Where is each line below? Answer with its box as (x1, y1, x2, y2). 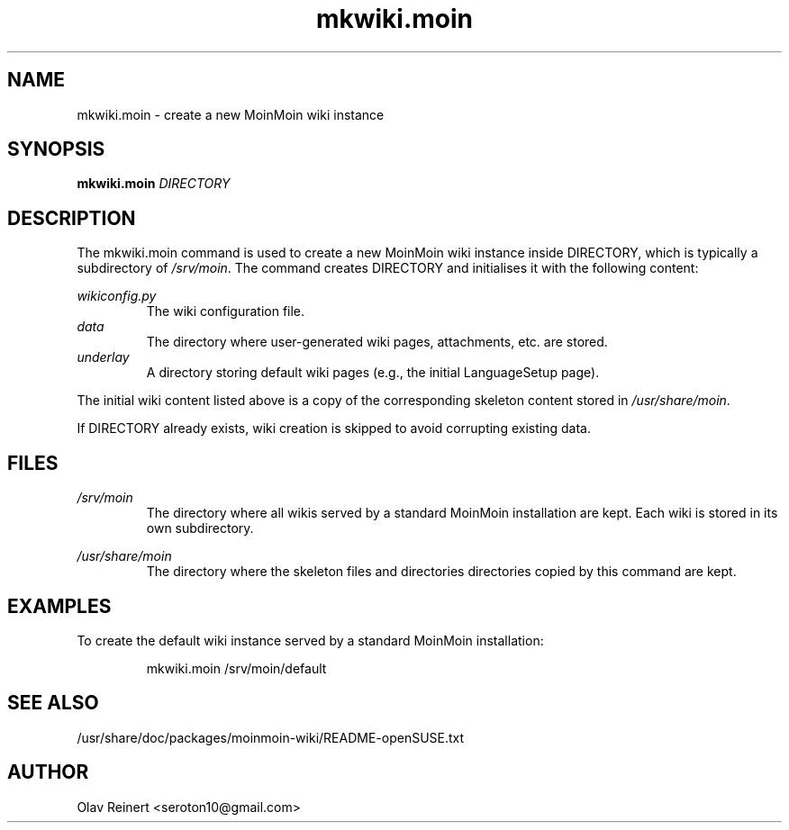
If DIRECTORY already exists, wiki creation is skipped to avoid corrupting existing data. (77, 420, 591, 437)
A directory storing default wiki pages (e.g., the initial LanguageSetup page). (146, 365, 600, 381)
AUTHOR (7, 761, 89, 784)
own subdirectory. (146, 520, 254, 537)
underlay (77, 349, 130, 365)
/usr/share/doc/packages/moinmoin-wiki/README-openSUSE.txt (77, 729, 465, 745)
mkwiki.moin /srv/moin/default (146, 660, 327, 676)
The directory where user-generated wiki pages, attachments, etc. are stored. (146, 334, 608, 350)
